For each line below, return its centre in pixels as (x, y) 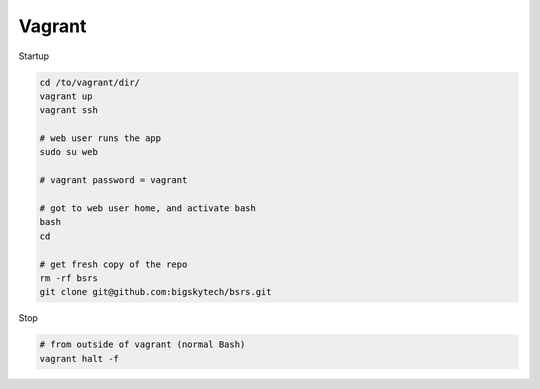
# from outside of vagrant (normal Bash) (142, 344)
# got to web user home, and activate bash (148, 208)
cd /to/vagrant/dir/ (89, 82)
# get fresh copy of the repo (113, 264)
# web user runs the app (100, 138)
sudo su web (69, 152)
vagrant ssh (69, 110)
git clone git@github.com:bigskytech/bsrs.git (155, 292)
